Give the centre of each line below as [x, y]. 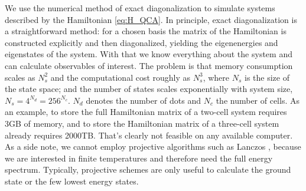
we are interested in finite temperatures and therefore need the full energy [139, 158]
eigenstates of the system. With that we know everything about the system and [149, 54]
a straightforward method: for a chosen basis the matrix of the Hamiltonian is [146, 31]
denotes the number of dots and [144, 100]
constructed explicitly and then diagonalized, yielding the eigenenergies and [141, 42]
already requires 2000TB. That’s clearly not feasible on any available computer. [149, 135]
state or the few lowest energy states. [72, 181]
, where [216, 77]
